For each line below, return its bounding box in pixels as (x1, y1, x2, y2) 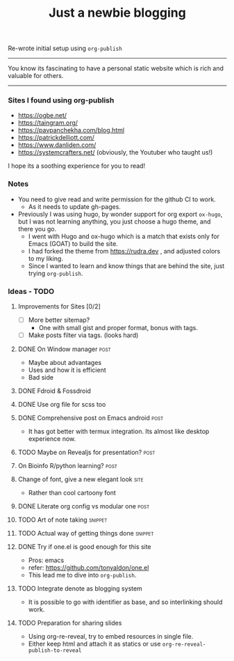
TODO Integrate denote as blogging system (17, 584, 143, 593)
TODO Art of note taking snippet (17, 515, 108, 524)
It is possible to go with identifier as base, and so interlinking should (28, 598, 223, 607)
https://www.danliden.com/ (17, 141, 97, 149)
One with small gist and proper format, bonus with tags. (38, 324, 199, 332)
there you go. (17, 224, 57, 233)
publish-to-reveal (28, 647, 82, 654)
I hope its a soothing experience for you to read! (8, 162, 145, 170)
